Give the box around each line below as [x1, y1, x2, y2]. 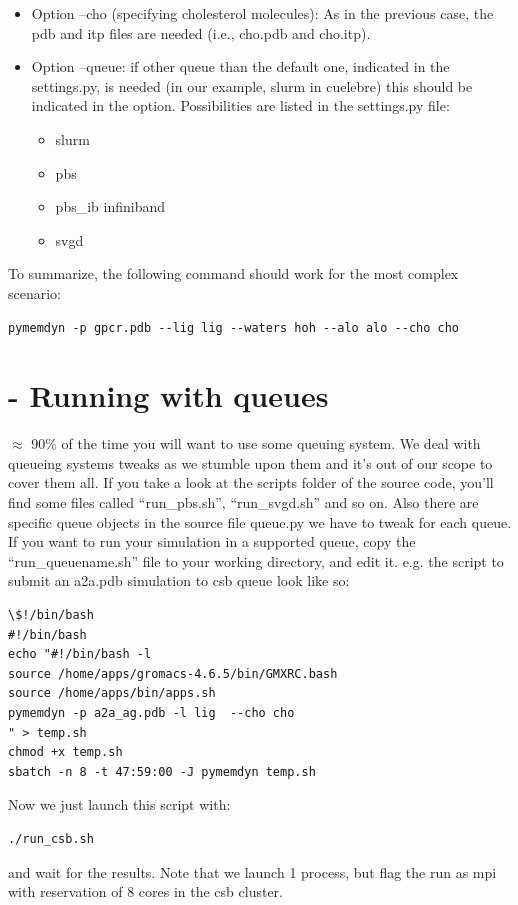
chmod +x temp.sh [8, 745, 123, 760]
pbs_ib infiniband [55, 196, 166, 217]
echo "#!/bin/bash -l [8, 647, 152, 662]
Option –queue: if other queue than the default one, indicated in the [31, 56, 450, 77]
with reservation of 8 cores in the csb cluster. [8, 881, 283, 902]
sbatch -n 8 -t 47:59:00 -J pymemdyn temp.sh [8, 764, 316, 779]
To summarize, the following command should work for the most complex [8, 263, 459, 284]
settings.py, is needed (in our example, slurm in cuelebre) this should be [31, 75, 473, 96]
